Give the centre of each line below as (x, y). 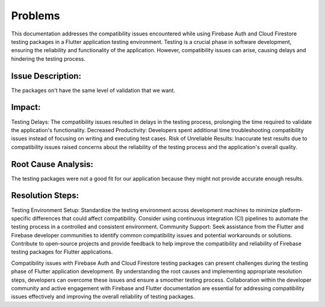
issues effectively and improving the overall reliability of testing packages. (103, 297)
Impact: (26, 107)
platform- (291, 210)
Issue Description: (46, 76)
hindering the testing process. (48, 59)
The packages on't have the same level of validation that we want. (93, 90)
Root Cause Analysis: (52, 164)
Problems (36, 16)
